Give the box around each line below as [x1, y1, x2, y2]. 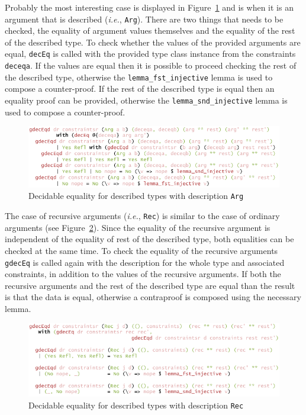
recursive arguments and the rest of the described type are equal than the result [5, 279, 295, 291]
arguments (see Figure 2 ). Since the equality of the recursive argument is [5, 221, 270, 233]
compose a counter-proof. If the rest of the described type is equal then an [5, 82, 275, 95]
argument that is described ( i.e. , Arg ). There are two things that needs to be [5, 12, 284, 25]
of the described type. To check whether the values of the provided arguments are [5, 36, 301, 48]
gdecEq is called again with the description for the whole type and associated [5, 256, 285, 268]
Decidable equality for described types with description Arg [28, 189, 244, 202]
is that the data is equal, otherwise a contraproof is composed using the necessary [5, 291, 301, 303]
